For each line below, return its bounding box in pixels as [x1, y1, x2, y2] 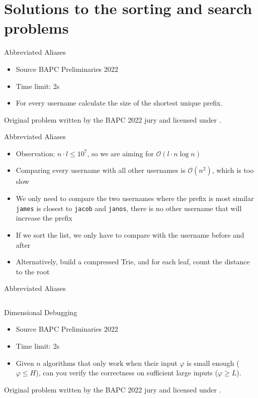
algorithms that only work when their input [43, 357, 178, 368]
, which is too [212, 165, 254, 175]
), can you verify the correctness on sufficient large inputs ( [36, 367, 218, 378]
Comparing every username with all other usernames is [16, 165, 186, 175]
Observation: [16, 148, 55, 158]
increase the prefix [16, 213, 72, 223]
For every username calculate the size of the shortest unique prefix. [16, 97, 223, 108]
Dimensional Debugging [4, 307, 77, 317]
